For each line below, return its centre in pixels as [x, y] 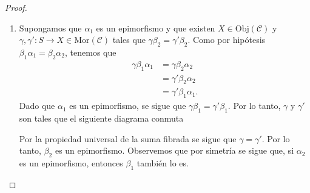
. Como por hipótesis [227, 40]
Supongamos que [50, 28]
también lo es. [163, 163]
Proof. [16, 7]
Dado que [37, 106]
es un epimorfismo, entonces [71, 163]
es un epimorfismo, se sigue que [128, 106]
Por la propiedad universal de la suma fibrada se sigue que [128, 138]
